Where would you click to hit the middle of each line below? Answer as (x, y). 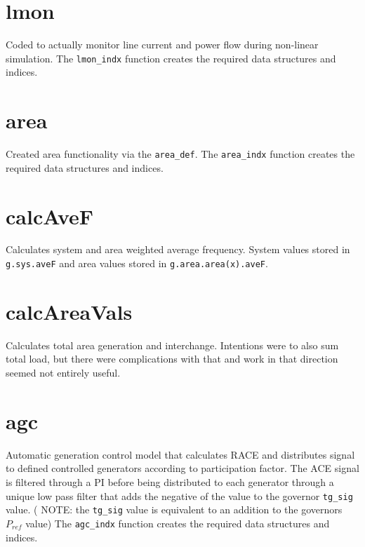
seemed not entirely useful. (63, 373)
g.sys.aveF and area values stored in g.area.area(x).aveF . (137, 263)
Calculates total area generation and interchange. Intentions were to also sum (172, 345)
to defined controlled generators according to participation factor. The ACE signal (182, 468)
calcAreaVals (69, 311)
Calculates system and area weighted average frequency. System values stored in (178, 249)
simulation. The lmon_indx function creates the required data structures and (171, 58)
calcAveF (50, 216)
